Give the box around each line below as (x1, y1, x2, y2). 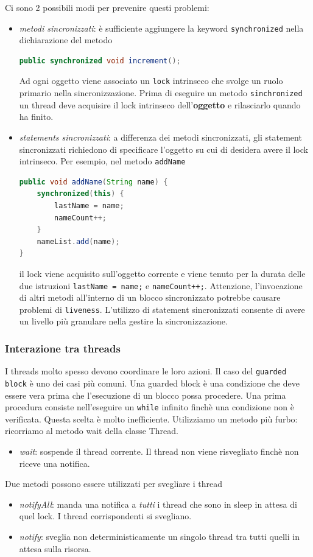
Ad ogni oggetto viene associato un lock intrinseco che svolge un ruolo (19, 74, 283, 87)
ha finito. (19, 110, 54, 123)
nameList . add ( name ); (37, 237, 120, 246)
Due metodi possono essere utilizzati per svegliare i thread (5, 477, 222, 490)
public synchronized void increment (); (19, 56, 181, 65)
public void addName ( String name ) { (19, 177, 168, 186)
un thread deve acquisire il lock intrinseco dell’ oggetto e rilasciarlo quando (19, 98, 301, 111)
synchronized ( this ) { (37, 189, 124, 198)
